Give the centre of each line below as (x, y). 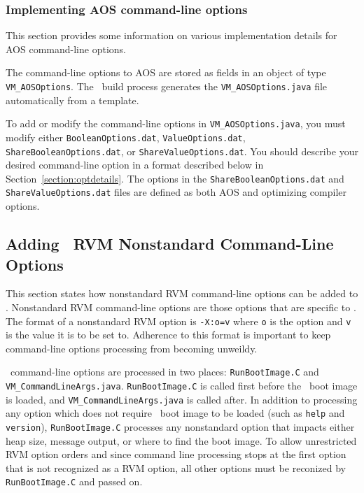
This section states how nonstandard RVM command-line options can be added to (182, 293)
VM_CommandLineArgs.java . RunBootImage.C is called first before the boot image (182, 385)
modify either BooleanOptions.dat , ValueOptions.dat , (126, 137)
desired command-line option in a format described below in (135, 165)
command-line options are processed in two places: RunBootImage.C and (164, 372)
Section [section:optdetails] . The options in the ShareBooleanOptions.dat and (175, 178)
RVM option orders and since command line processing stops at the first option (176, 454)
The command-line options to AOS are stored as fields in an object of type (166, 72)
